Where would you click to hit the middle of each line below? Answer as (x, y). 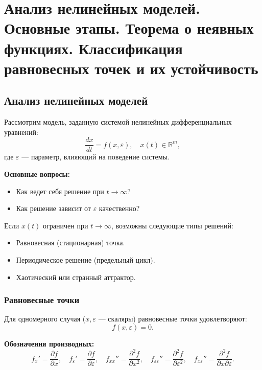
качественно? (119, 208)
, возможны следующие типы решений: (172, 225)
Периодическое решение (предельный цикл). (86, 259)
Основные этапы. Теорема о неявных (129, 28)
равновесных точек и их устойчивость (131, 68)
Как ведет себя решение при (60, 191)
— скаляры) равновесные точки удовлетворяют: (173, 319)
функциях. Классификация (93, 48)
